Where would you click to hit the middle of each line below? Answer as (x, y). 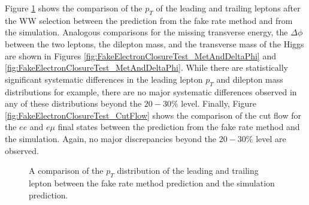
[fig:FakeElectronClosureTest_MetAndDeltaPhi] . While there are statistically (147, 67)
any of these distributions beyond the (73, 103)
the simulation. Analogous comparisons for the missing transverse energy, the (146, 32)
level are (271, 138)
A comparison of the (66, 171)
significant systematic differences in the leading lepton (104, 79)
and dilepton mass (250, 79)
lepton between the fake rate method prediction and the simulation (152, 183)
